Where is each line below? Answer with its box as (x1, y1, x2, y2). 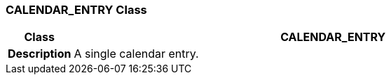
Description (8, 47, 71, 61)
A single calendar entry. (74, 47, 199, 61)
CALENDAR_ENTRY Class (6, 3, 147, 17)
